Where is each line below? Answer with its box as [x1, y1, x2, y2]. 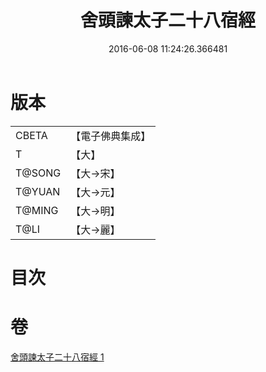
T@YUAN [15, 184, 61, 198]
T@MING [15, 203, 59, 217]
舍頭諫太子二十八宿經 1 [10, 351, 105, 363]
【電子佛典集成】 [70, 129, 152, 143]
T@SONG [15, 166, 62, 180]
